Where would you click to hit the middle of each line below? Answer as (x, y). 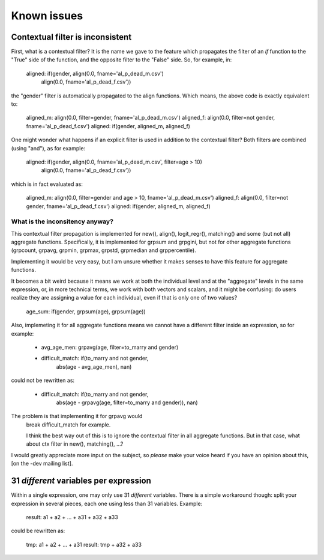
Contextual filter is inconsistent (71, 37)
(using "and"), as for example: (48, 148)
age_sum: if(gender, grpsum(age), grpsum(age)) (86, 311)
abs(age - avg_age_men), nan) (94, 366)
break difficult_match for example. (68, 425)
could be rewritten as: (38, 531)
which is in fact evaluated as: (47, 184)
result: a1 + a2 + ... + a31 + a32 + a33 (72, 517)
